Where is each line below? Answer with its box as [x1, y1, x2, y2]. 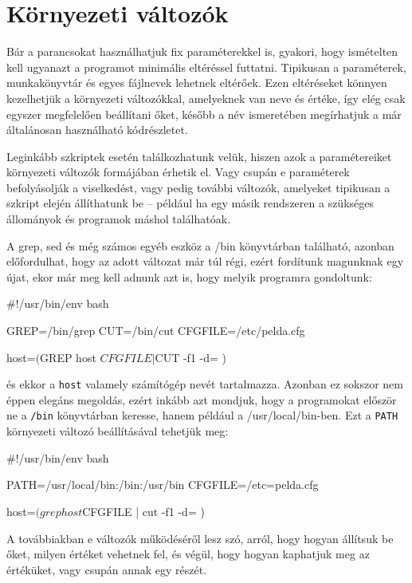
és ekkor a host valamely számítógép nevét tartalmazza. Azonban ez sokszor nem [6, 376, 403, 392]
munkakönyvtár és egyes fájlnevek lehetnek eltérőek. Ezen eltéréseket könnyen [6, 74, 387, 91]
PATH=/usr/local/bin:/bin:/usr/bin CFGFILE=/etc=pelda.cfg [6, 476, 319, 493]
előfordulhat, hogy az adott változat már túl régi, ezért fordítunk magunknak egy [6, 253, 404, 270]
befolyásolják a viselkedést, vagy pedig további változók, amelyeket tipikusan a [6, 179, 390, 195]
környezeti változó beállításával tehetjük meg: [6, 423, 229, 439]
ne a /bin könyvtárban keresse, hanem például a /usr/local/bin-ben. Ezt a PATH [6, 407, 398, 423]
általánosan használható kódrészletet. [6, 121, 188, 138]
